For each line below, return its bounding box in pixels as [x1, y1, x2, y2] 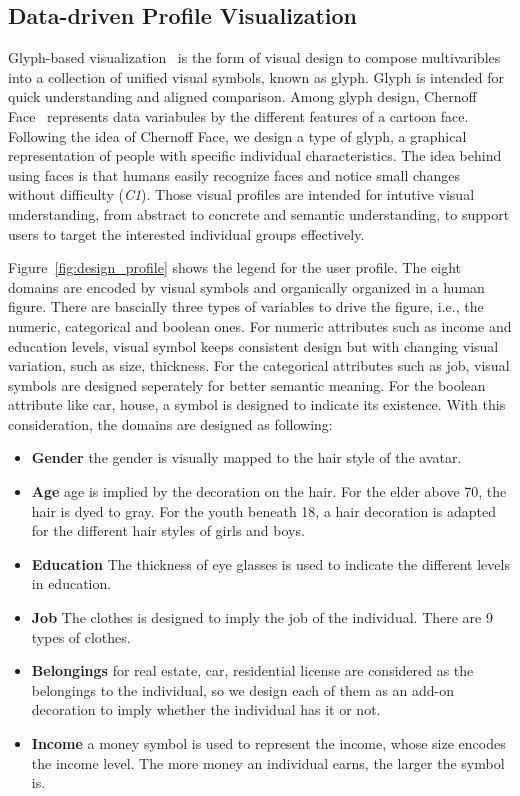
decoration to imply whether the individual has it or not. [31, 699, 381, 720]
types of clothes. [31, 626, 131, 647]
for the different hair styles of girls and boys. [31, 520, 305, 541]
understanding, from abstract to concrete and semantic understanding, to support [8, 203, 510, 224]
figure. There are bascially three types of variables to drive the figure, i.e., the [8, 296, 484, 317]
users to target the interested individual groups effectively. [8, 223, 365, 244]
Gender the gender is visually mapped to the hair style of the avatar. [31, 447, 462, 468]
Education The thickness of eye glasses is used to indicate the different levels [31, 553, 510, 574]
